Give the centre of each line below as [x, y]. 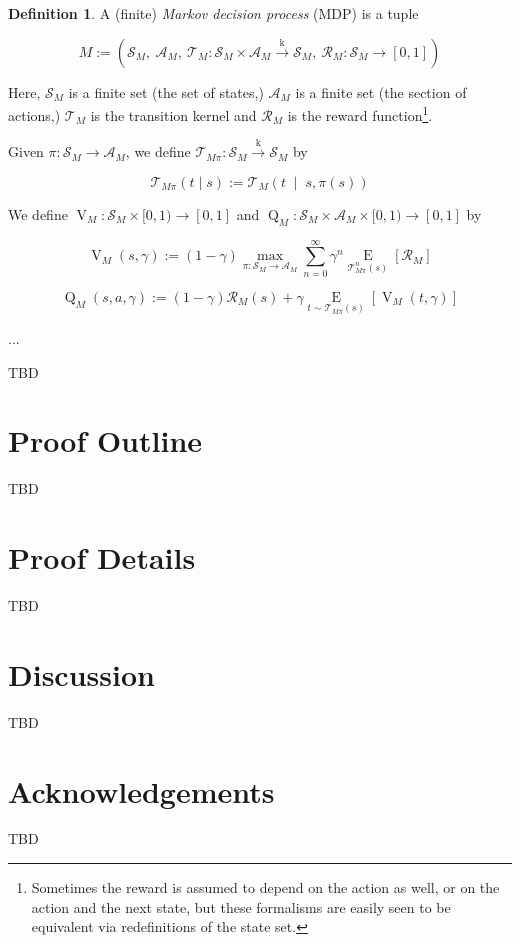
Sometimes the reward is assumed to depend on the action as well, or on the [265, 887]
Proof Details [102, 557]
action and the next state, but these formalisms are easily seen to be [241, 906]
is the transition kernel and [173, 114]
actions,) [34, 114]
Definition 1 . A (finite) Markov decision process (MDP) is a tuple [213, 13]
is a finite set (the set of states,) [166, 91]
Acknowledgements [141, 790]
